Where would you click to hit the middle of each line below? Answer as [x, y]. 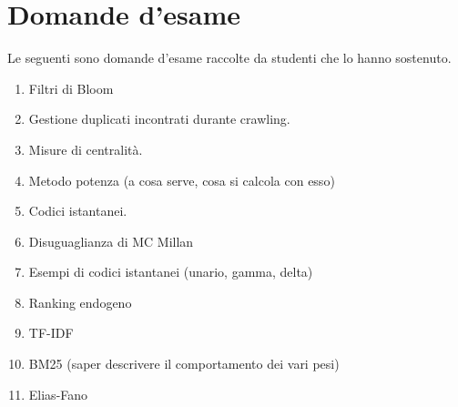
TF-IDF [51, 333]
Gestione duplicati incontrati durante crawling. [159, 119]
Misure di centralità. [86, 149]
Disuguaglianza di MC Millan [111, 241]
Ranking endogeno [80, 302]
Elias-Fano [58, 394]
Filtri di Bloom [71, 88]
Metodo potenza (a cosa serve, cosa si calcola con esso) [182, 180]
